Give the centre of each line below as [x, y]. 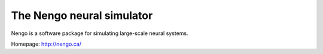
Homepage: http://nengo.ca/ [46, 44]
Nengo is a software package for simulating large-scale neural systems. [100, 33]
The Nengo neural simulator [82, 15]
